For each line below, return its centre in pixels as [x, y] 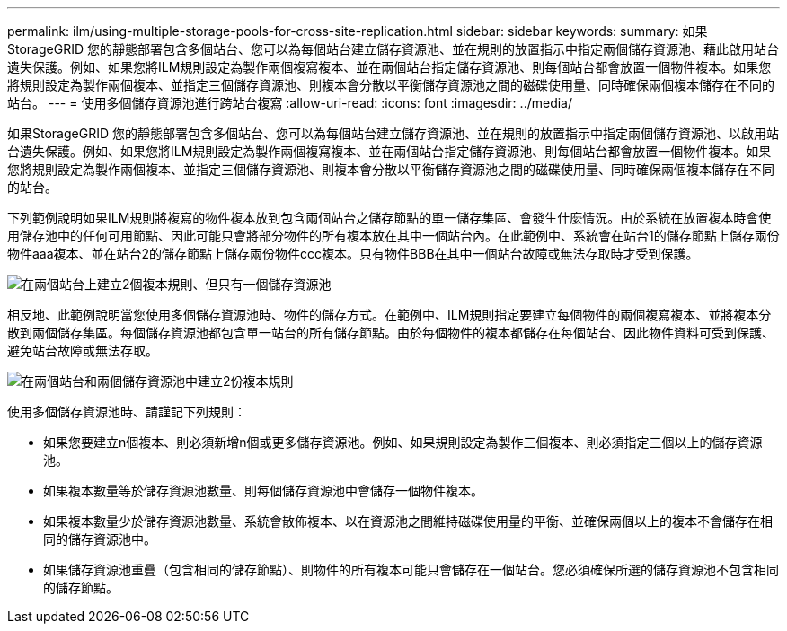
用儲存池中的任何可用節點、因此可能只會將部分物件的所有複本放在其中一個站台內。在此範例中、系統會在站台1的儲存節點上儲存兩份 [393, 236]
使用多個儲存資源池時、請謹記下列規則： [127, 412]
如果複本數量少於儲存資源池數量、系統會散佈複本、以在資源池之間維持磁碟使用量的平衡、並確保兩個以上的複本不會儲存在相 [408, 521]
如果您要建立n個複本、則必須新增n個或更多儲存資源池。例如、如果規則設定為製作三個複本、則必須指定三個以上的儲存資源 [403, 442]
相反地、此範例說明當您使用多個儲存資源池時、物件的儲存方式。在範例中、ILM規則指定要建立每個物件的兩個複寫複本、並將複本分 [389, 315]
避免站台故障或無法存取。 [83, 351]
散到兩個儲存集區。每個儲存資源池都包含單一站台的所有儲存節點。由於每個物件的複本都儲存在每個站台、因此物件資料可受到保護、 [391, 333]
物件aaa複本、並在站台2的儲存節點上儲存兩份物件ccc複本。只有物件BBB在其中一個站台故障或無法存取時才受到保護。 [353, 254]
